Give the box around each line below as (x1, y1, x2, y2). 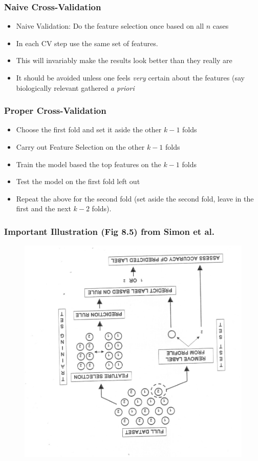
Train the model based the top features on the (16, 158, 161, 169)
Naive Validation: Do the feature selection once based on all (16, 21, 204, 31)
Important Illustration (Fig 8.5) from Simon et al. (4, 225, 214, 237)
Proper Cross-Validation (4, 104, 106, 117)
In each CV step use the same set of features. (16, 37, 158, 48)
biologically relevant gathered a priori (16, 82, 135, 93)
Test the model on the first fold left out (16, 176, 140, 187)
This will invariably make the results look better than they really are (16, 55, 232, 66)
